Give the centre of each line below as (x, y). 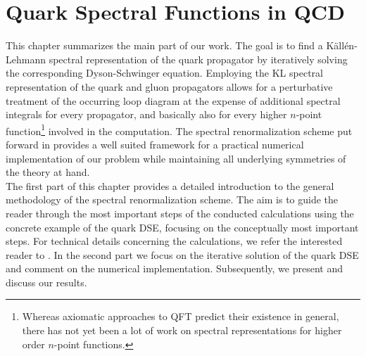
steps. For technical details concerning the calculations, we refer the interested (174, 241)
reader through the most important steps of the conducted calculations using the (180, 213)
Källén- (342, 45)
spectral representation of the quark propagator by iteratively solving (198, 59)
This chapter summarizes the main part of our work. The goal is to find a (164, 45)
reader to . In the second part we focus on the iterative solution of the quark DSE (182, 254)
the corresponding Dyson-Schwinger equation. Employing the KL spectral (164, 73)
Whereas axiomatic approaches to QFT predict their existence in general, (181, 316)
